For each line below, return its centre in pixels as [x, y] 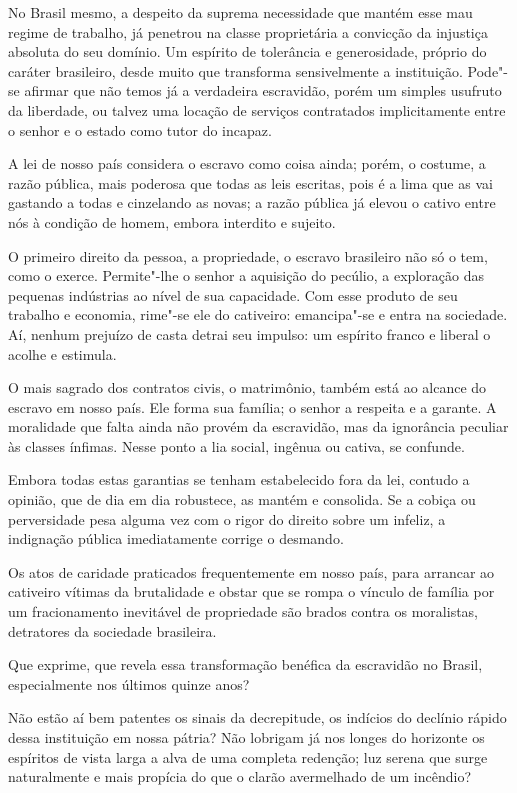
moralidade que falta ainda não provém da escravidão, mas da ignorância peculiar [258, 426]
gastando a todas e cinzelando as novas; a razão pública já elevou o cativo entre [252, 202]
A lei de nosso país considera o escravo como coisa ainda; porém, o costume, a [247, 163]
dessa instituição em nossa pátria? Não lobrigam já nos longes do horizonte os [246, 737]
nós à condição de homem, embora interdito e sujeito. [172, 221]
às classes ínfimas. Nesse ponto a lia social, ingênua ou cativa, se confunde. [236, 445]
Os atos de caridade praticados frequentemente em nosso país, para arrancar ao [251, 571]
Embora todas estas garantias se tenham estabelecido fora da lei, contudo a [239, 479]
